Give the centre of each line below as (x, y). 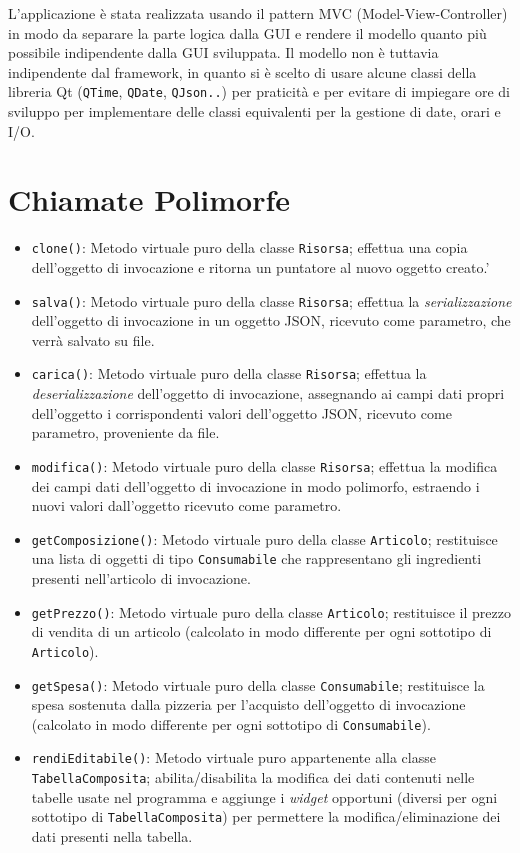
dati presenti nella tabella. (112, 836)
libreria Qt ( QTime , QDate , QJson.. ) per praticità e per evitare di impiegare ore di (259, 91)
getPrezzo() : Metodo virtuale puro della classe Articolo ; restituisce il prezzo (271, 611)
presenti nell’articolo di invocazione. (141, 578)
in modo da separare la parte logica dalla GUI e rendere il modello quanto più (247, 32)
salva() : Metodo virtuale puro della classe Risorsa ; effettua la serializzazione (271, 300)
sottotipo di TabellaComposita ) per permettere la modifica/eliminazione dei (266, 816)
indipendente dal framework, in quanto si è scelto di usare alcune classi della (242, 71)
